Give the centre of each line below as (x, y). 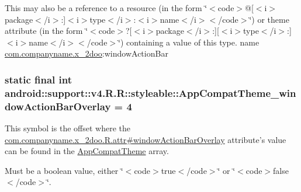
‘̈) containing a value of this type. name (189, 42)
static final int (39, 79)
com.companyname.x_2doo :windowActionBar (87, 53)
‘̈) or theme (269, 19)
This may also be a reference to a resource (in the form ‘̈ (106, 8)
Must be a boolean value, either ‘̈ (64, 170)
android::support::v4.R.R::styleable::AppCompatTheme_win (150, 92)
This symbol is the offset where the (68, 128)
